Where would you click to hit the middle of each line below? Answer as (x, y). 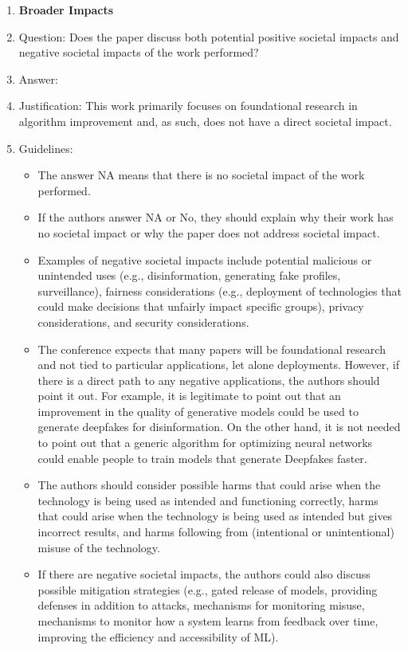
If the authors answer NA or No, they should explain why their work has (216, 217)
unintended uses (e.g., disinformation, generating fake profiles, (189, 275)
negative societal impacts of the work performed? (139, 52)
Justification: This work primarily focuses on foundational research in (188, 106)
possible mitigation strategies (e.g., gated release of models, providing (208, 589)
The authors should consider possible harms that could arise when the (209, 485)
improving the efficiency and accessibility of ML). (158, 636)
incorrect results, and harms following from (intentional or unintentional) (216, 532)
